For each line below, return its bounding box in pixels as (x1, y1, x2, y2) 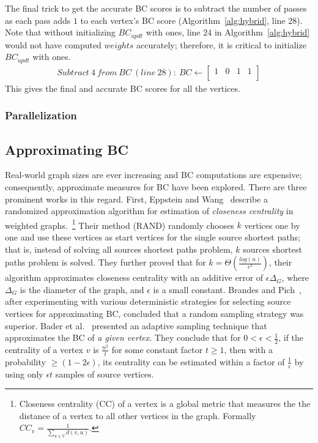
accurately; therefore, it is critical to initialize (136, 38, 306, 51)
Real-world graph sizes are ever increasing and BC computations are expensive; (5, 168, 302, 181)
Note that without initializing (5, 26, 116, 39)
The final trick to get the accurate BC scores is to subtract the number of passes (5, 2, 307, 14)
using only (5, 367, 43, 380)
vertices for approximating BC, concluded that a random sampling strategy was (5, 307, 304, 319)
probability (5, 355, 46, 368)
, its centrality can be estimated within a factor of (97, 355, 285, 368)
